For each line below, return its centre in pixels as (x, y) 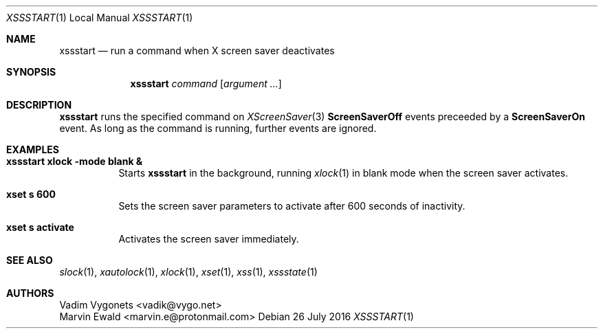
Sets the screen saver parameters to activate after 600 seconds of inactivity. (292, 206)
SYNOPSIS (31, 72)
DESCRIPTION (39, 105)
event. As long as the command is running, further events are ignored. (218, 128)
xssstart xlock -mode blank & (75, 161)
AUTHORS (30, 293)
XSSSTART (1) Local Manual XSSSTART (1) (100, 18)
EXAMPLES (33, 149)
